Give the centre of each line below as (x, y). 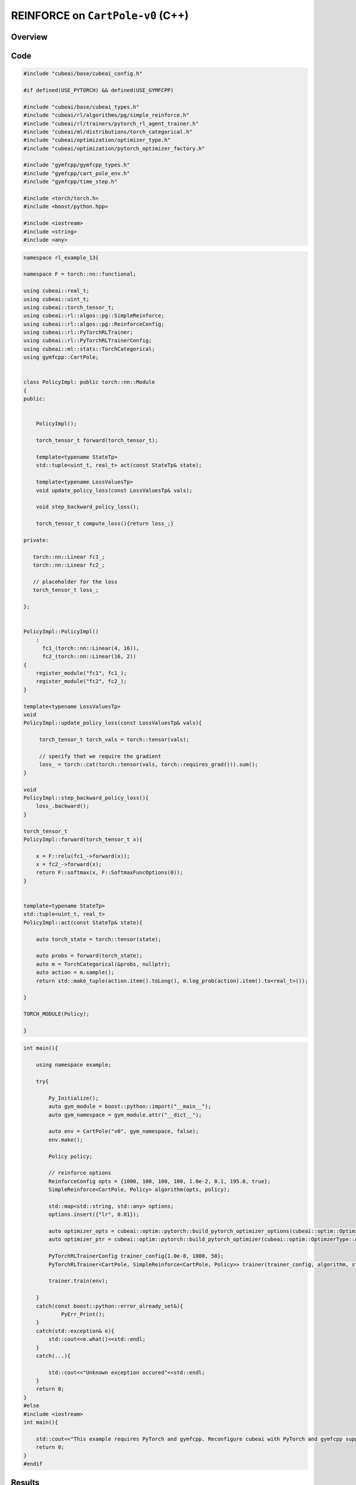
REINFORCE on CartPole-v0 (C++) (100, 15)
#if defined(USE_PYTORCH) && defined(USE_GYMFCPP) (99, 90)
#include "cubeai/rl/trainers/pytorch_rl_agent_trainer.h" (111, 124)
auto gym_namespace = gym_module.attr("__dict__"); (125, 1115)
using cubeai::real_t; (56, 291)
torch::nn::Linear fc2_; (69, 565)
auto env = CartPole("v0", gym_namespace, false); (123, 1131)
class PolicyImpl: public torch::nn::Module (89, 382)
